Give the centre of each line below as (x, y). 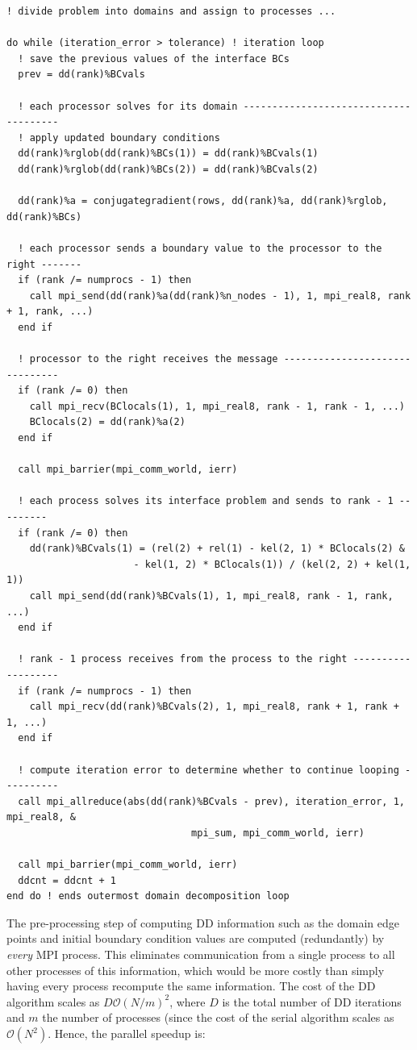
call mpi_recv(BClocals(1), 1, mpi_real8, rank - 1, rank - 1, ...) (217, 406)
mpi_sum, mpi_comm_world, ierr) (278, 833)
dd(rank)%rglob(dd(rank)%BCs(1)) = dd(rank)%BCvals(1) (168, 154)
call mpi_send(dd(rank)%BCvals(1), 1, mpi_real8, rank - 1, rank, (211, 596)
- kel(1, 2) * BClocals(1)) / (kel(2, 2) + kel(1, (272, 564)
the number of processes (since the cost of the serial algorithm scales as (218, 1017)
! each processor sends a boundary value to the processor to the (200, 248)
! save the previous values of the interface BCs (154, 58)
